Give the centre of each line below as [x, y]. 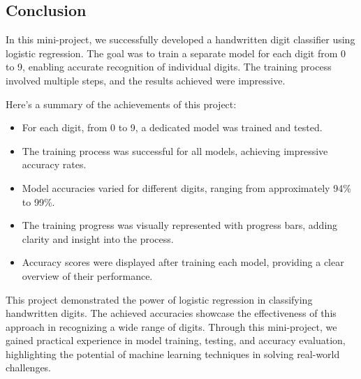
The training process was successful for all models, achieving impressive [175, 150]
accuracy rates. [54, 164]
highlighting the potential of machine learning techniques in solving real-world [173, 354]
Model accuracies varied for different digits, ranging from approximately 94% [186, 187]
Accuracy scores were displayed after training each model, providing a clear [183, 262]
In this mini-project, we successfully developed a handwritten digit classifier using [180, 39]
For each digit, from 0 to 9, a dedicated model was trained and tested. [172, 127]
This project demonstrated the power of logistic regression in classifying [159, 299]
